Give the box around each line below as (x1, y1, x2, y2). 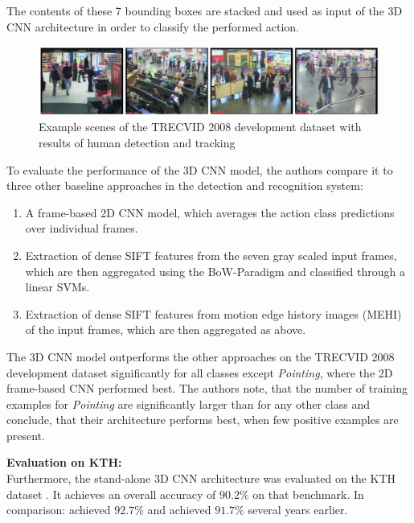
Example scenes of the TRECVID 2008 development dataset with (39, 118, 362, 135)
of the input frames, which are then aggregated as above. (25, 321, 306, 338)
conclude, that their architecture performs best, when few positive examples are (6, 411, 399, 428)
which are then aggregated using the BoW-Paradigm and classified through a (25, 262, 405, 279)
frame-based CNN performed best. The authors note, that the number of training (6, 380, 408, 397)
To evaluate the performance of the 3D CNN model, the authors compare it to (6, 161, 393, 178)
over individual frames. (25, 220, 138, 237)
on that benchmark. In (252, 485, 364, 502)
